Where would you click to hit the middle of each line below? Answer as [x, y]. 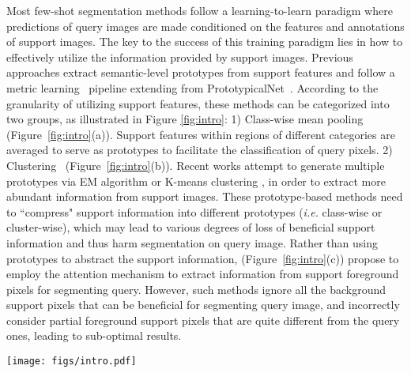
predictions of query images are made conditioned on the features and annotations [205, 26]
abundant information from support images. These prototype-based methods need [205, 196]
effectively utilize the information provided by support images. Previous [180, 57]
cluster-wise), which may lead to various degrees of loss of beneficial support [191, 227]
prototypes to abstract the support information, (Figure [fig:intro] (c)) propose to [203, 258]
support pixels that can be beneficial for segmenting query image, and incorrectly [203, 305]
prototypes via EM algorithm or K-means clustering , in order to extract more [196, 181]
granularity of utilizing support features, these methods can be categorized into [198, 103]
